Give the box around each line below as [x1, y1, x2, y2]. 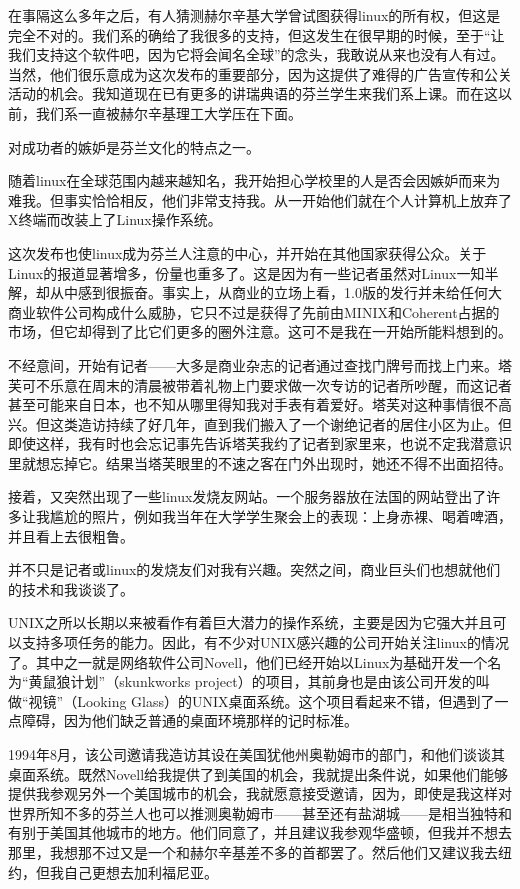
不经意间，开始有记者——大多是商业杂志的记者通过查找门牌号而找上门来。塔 [8, 354, 512, 375]
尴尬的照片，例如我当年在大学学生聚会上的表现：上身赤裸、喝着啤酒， [49, 506, 512, 527]
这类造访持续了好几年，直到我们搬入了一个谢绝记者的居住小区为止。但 [49, 413, 512, 434]
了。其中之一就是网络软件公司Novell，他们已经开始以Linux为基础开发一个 [8, 651, 488, 672]
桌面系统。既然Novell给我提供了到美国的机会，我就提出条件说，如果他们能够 [8, 763, 509, 784]
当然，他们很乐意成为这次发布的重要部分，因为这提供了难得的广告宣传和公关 [8, 63, 512, 84]
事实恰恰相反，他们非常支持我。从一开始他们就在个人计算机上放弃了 [63, 189, 512, 210]
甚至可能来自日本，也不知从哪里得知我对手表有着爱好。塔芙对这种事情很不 [8, 394, 498, 415]
